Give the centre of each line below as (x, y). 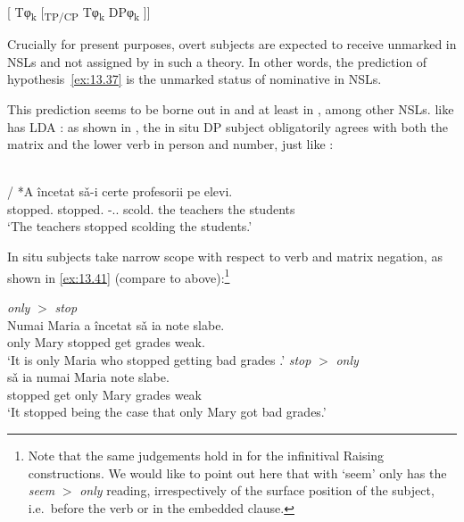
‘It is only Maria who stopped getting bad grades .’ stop (159, 359)
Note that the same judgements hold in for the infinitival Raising (206, 456)
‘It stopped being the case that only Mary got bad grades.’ (167, 412)
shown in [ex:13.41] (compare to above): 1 (119, 276)
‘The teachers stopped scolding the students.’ (130, 226)
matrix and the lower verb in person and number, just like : (170, 144)
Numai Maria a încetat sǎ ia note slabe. (116, 324)
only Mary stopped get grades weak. (106, 342)
